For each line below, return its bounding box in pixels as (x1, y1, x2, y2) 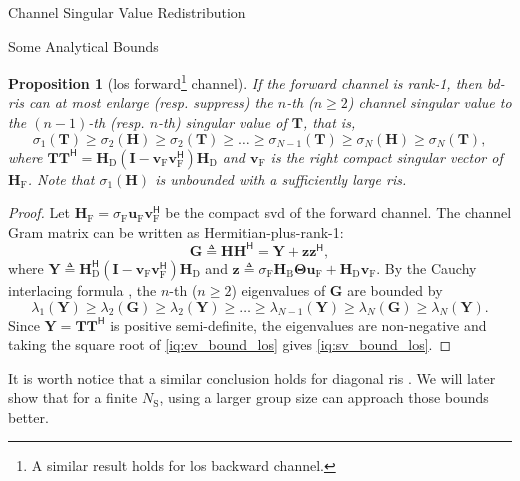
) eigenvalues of (231, 279, 326, 300)
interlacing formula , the (8, 279, 157, 300)
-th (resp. (88, 112, 145, 133)
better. (8, 406, 49, 427)
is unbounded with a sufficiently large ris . (155, 168, 407, 189)
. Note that (27, 168, 95, 189)
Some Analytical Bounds (8, 35, 159, 56)
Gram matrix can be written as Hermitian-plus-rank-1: (8, 221, 344, 242)
